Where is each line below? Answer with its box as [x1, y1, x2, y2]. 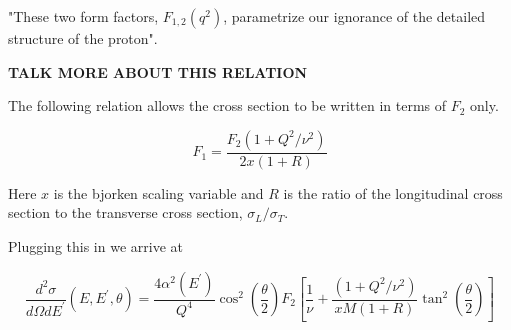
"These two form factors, [8, 6, 159, 26]
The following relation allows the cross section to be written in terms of [8, 95, 447, 116]
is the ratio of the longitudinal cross [283, 182, 503, 203]
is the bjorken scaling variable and [53, 182, 264, 203]
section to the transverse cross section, [8, 202, 243, 223]
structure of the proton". [8, 28, 158, 48]
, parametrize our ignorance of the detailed [223, 6, 486, 26]
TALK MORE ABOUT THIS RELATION [8, 61, 308, 82]
